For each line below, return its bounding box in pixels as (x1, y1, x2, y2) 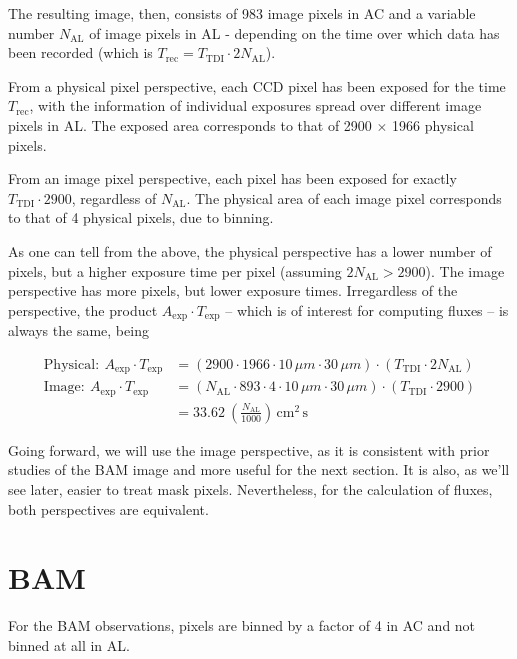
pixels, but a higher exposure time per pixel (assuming (8, 260, 342, 281)
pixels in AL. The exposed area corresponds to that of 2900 (8, 114, 372, 135)
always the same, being (8, 320, 149, 341)
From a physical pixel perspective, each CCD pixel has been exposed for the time (8, 75, 506, 96)
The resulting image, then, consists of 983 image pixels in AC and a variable (8, 3, 476, 23)
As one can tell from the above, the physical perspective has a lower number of (8, 240, 492, 261)
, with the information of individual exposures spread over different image (29, 95, 482, 116)
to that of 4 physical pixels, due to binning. (8, 207, 274, 228)
